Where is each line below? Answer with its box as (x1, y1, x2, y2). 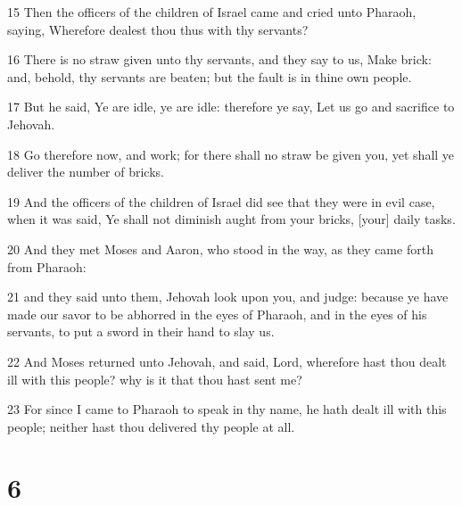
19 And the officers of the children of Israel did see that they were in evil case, (7, 192, 435, 211)
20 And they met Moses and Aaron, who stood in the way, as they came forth (7, 239, 433, 258)
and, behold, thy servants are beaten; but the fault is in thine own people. (7, 67, 412, 86)
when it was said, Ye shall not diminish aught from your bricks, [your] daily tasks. (7, 210, 456, 228)
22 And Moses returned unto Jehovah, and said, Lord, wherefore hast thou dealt (7, 352, 447, 370)
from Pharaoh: (7, 257, 87, 276)
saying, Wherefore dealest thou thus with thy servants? (7, 20, 309, 38)
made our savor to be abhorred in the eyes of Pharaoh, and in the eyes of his (7, 304, 427, 323)
